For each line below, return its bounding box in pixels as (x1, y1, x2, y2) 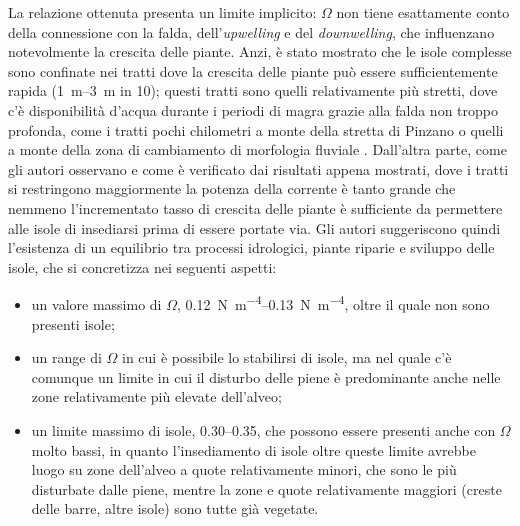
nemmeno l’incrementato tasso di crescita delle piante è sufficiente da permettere (8, 197, 503, 218)
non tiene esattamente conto (336, 2, 510, 22)
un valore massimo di (31, 293, 162, 314)
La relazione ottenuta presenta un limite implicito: (8, 2, 317, 22)
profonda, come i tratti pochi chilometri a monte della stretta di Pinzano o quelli (8, 119, 504, 140)
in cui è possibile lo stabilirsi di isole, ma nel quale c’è (121, 347, 452, 368)
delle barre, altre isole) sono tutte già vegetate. (31, 498, 319, 519)
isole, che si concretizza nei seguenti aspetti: (8, 256, 277, 277)
